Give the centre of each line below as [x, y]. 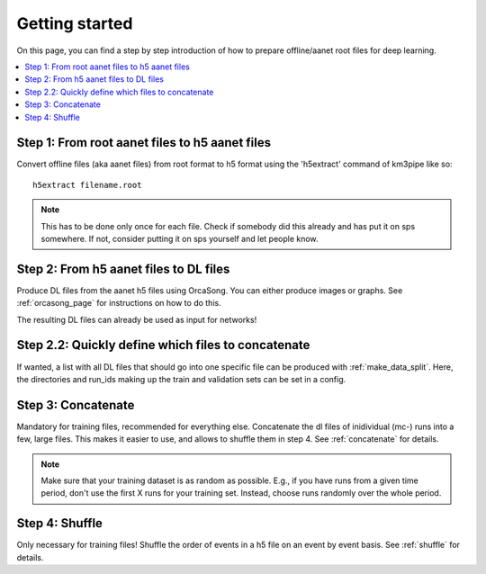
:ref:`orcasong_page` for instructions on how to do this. [119, 303]
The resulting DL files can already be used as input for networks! [137, 319]
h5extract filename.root [87, 185]
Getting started [75, 23]
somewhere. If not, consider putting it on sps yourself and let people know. [180, 238]
